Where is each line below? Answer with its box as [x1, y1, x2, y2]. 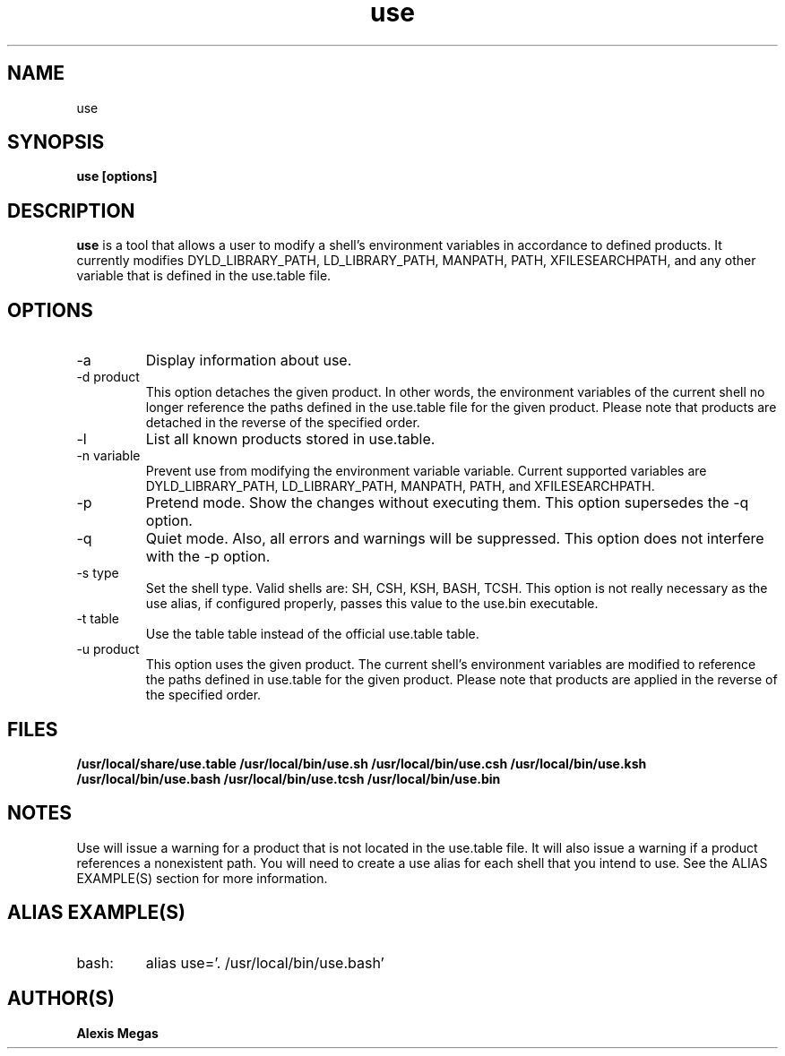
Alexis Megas [76, 1025, 159, 1041]
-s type [76, 565, 119, 581]
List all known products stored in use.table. [145, 430, 436, 449]
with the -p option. [145, 547, 271, 566]
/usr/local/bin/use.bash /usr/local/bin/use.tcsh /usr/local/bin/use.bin [76, 770, 501, 786]
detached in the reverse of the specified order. [145, 415, 420, 431]
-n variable [76, 448, 141, 464]
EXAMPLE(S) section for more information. [76, 870, 328, 886]
